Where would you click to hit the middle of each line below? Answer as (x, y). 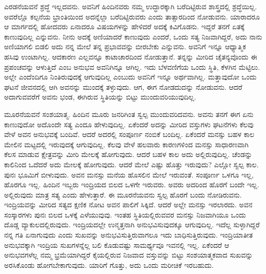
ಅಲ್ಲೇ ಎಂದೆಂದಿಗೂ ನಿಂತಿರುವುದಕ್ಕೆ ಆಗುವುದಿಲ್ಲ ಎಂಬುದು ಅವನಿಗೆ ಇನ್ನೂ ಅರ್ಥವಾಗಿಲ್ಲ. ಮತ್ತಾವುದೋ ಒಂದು (130, 77)
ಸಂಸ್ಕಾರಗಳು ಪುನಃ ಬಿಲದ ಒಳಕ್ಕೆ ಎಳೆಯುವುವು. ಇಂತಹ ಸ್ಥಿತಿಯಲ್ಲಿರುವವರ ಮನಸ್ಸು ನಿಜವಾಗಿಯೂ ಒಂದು (125, 214)
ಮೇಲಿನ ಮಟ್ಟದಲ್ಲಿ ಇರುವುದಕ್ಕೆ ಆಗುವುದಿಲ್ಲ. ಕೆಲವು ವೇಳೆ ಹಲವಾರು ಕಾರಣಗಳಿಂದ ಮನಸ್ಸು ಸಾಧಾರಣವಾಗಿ (126, 144)
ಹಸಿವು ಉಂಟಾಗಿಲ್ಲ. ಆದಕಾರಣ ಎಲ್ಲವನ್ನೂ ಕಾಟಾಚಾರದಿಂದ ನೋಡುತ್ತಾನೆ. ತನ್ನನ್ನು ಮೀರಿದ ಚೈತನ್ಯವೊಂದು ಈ (131, 56)
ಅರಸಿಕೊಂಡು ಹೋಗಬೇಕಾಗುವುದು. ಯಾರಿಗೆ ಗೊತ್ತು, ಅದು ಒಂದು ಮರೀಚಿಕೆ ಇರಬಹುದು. (109, 265)
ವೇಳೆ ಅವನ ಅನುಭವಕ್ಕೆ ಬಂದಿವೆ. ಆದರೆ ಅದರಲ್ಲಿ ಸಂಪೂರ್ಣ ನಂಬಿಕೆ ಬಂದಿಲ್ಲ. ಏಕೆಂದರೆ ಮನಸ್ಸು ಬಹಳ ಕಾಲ (129, 134)
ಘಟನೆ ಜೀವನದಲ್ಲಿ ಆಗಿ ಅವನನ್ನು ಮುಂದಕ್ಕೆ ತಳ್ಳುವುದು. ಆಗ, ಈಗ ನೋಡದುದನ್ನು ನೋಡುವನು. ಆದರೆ (123, 86)
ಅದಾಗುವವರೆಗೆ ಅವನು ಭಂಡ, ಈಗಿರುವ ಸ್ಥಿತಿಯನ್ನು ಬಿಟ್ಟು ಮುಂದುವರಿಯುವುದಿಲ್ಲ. (100, 97)
